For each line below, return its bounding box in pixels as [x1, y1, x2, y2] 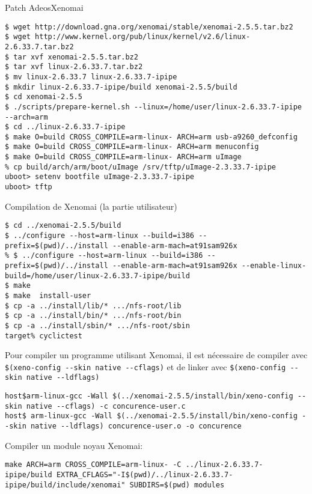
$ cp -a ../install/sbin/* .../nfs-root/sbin [5, 321, 190, 330]
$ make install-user [5, 291, 91, 300]
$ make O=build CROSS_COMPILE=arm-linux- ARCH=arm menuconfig [5, 142, 259, 151]
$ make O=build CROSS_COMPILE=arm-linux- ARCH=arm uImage [5, 153, 242, 162]
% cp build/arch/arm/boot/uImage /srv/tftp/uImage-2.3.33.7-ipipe [5, 162, 277, 171]
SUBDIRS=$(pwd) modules [129, 480, 225, 489]
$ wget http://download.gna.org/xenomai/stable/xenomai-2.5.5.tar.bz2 [5, 22, 293, 31]
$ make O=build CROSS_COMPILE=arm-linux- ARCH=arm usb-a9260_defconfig [5, 132, 298, 141]
